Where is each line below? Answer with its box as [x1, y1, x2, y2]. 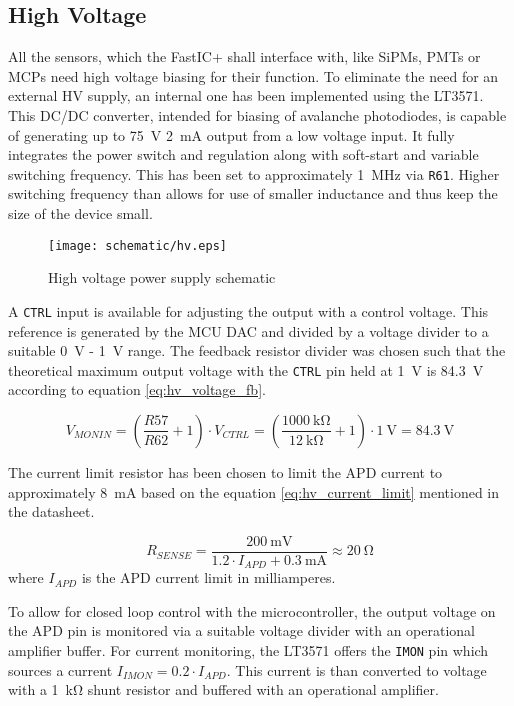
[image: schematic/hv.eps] [48, 238, 227, 253]
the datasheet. [8, 501, 95, 522]
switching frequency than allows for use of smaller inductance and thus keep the [8, 183, 498, 204]
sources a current [8, 659, 113, 680]
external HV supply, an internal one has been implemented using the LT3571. [8, 85, 484, 106]
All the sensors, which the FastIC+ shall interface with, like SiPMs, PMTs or [8, 46, 481, 67]
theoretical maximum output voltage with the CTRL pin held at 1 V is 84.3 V [8, 359, 484, 380]
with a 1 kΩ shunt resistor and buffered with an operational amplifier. [8, 679, 439, 700]
